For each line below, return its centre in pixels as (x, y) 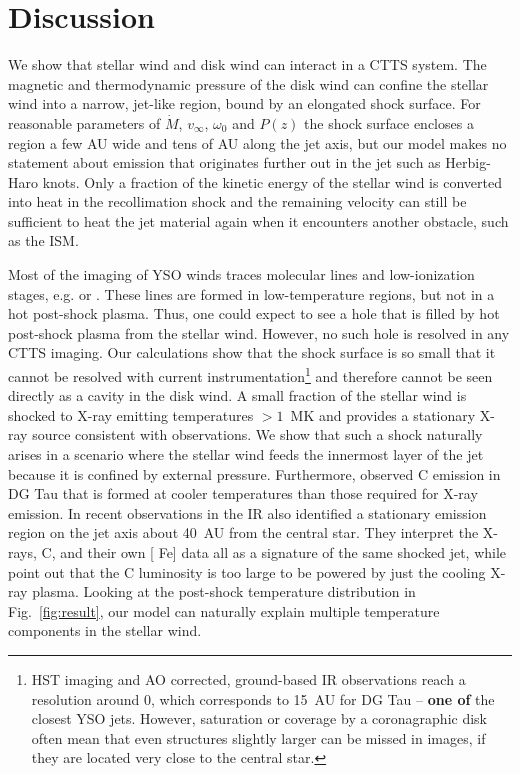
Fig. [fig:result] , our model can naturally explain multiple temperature (224, 610)
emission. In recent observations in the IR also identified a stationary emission (247, 512)
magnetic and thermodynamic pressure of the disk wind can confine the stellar (248, 83)
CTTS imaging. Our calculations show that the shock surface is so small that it (252, 352)
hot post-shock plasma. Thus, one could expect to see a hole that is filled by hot (254, 313)
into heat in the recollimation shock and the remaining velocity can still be (237, 201)
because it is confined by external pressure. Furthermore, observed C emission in (254, 473)
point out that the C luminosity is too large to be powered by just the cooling (247, 571)
